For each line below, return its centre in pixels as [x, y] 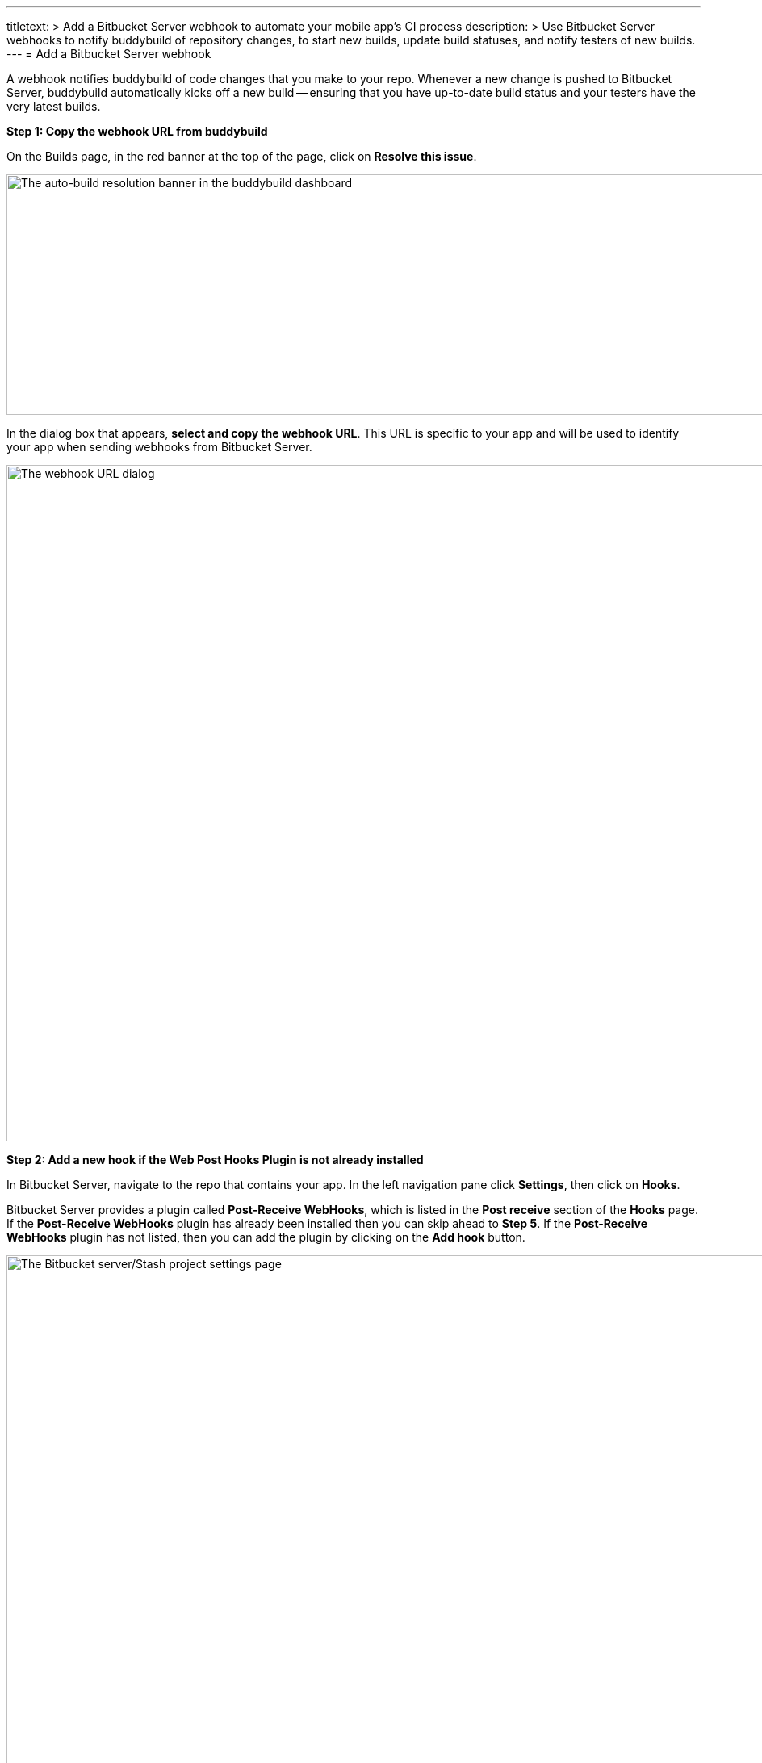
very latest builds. [54, 106]
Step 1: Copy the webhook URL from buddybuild [137, 131]
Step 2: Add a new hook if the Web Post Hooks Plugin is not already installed [215, 1160]
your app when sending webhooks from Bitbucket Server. [159, 447]
